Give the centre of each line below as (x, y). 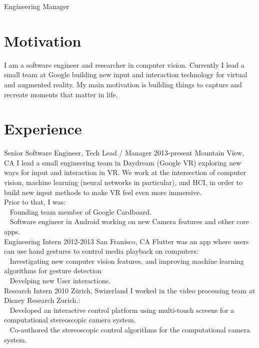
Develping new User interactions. (60, 280)
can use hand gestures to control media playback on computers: (101, 251)
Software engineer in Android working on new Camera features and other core (129, 221)
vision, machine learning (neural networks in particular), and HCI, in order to (123, 182)
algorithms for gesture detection (53, 271)
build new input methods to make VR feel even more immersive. (103, 192)
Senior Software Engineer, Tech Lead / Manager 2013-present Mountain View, (124, 153)
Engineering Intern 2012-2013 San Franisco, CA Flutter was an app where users (126, 241)
